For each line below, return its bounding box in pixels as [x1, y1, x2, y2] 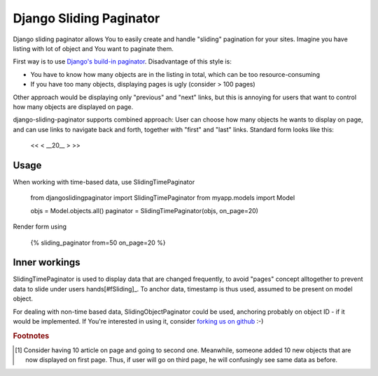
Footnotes [13, 331, 50, 340]
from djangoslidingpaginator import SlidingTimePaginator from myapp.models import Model [30, 194, 295, 202]
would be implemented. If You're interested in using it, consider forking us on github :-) [13, 317, 264, 325]
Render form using [13, 222, 66, 231]
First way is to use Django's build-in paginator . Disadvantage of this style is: [13, 57, 232, 66]
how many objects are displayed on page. [13, 102, 134, 111]
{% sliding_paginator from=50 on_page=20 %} [30, 238, 166, 247]
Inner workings [13, 256, 80, 268]
